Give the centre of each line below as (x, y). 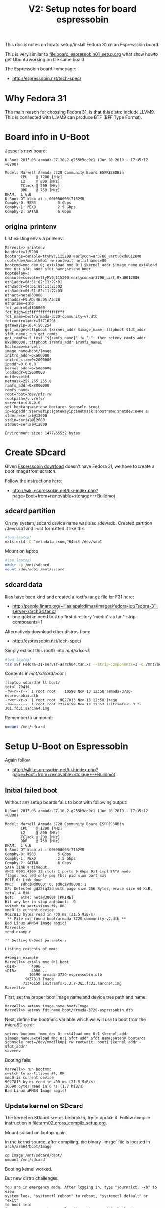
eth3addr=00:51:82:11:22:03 (34, 291)
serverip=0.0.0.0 (23, 403)
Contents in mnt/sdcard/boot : (36, 673)
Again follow (18, 760)
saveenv (13, 1051)
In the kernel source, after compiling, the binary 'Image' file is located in (78, 1142)
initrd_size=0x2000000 (28, 360)
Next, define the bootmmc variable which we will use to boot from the (76, 1020)
